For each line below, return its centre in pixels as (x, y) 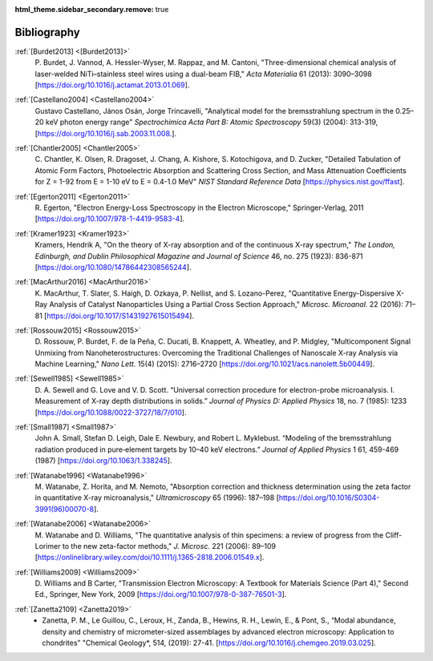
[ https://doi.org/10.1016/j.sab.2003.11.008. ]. (105, 133)
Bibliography (47, 32)
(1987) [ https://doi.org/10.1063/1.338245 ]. (103, 461)
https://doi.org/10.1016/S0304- (329, 498)
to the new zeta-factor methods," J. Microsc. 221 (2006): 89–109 (169, 546)
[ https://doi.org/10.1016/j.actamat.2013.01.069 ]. (112, 85)
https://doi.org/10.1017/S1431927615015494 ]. (120, 316)
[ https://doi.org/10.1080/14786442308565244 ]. (113, 267)
